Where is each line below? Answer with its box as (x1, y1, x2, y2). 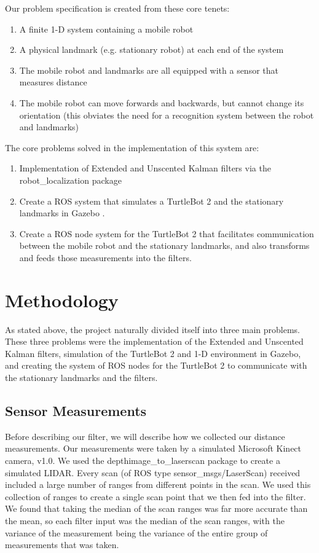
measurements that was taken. (5, 538, 119, 551)
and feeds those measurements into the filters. (19, 251, 192, 264)
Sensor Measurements (5, 401, 147, 420)
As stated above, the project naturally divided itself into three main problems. (5, 323, 300, 335)
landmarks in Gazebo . (19, 206, 105, 219)
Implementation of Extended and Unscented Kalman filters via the (19, 162, 271, 175)
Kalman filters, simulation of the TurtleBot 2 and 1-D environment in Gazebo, (5, 347, 301, 359)
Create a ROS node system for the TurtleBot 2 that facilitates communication (19, 227, 314, 240)
